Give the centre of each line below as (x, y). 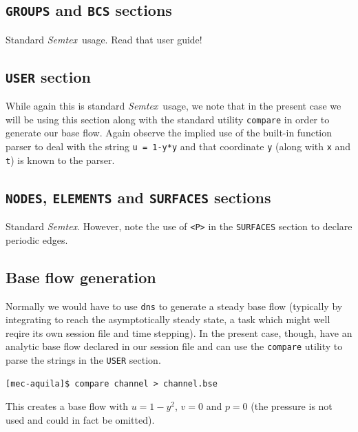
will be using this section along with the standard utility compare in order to (168, 119)
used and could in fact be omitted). (80, 419)
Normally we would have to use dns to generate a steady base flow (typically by (174, 306)
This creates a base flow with (67, 406)
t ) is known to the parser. (60, 160)
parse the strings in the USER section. (83, 360)
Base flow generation (81, 277)
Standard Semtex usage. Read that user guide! (104, 39)
